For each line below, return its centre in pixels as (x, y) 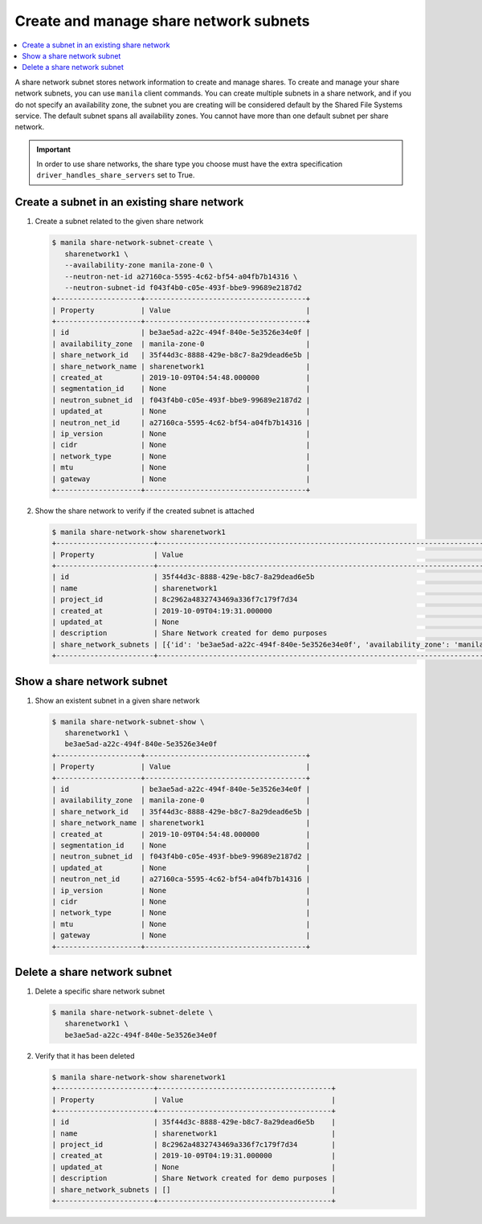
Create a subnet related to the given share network (119, 222)
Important (54, 149)
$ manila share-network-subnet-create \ (132, 243)
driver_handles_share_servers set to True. (116, 175)
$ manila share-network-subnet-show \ (128, 722)
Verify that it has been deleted (85, 1055)
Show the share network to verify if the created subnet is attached (145, 511)
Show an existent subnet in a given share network (117, 700)
